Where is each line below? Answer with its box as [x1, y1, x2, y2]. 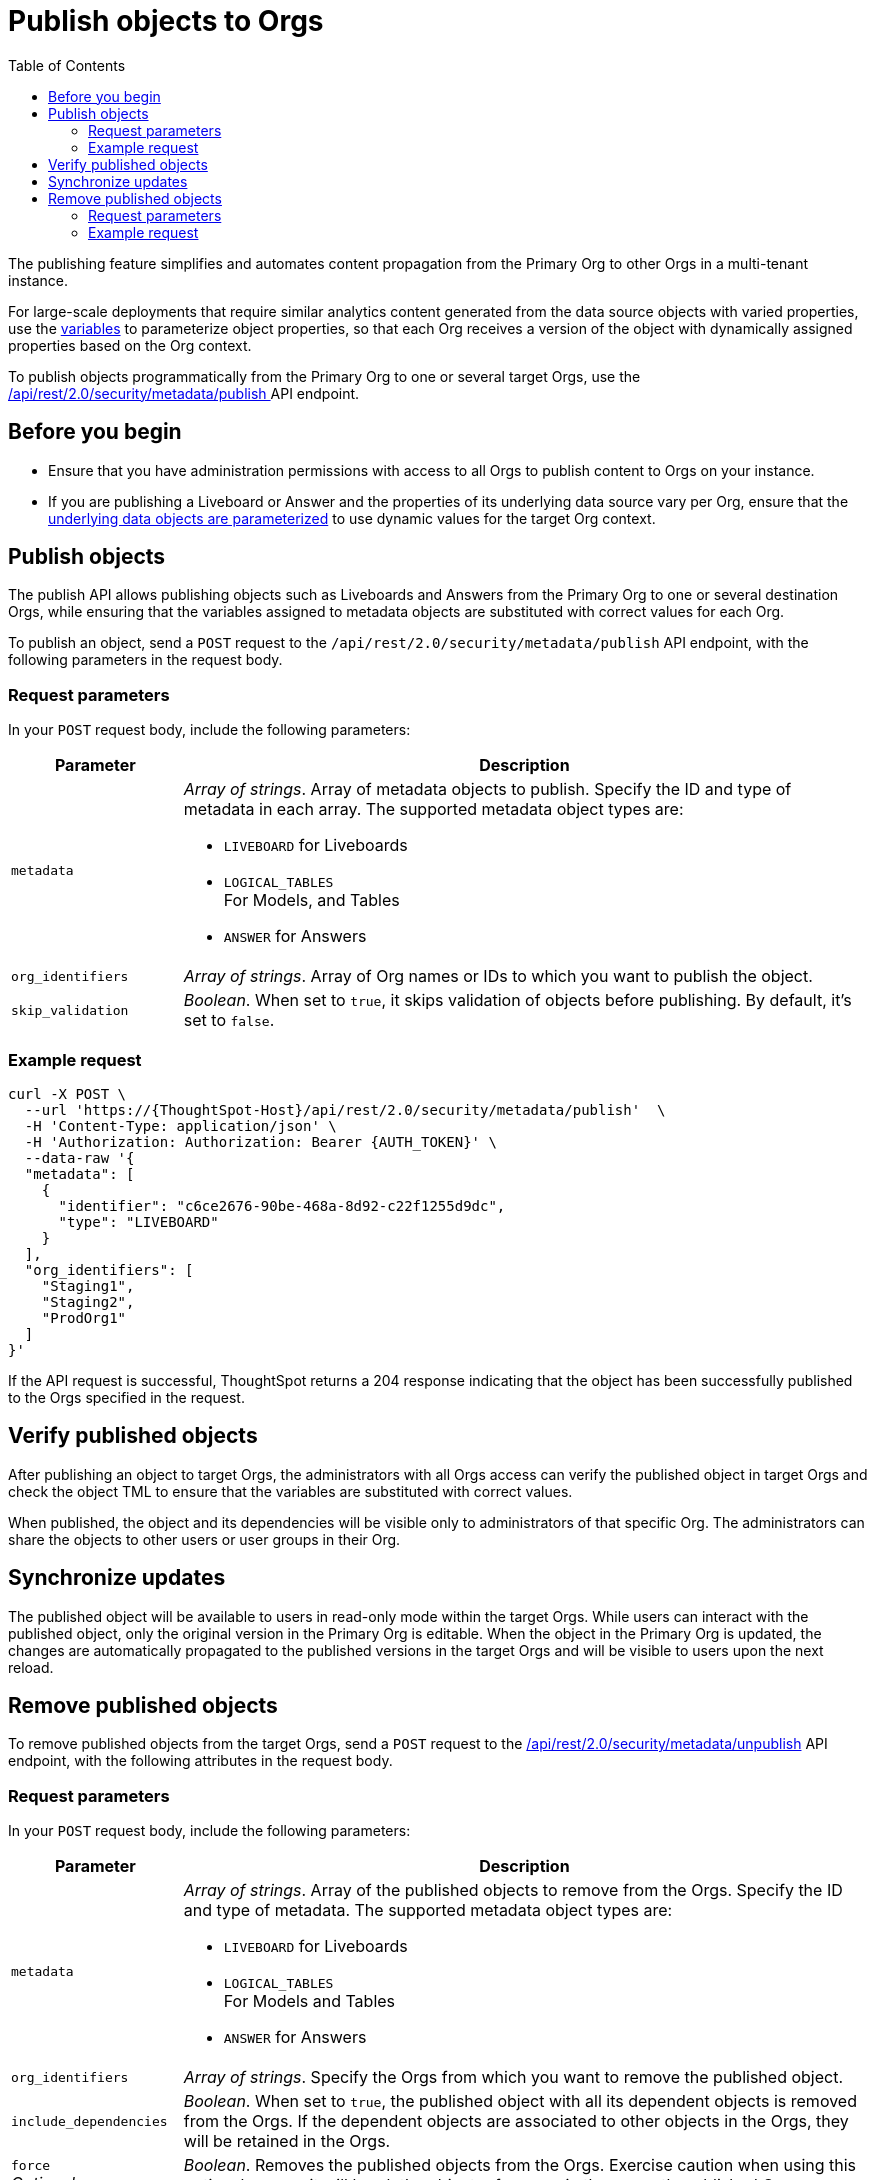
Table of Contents [8, 56, 126, 74]
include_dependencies [11, 2113, 168, 2129]
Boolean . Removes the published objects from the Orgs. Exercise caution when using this [183, 2155, 857, 2176]
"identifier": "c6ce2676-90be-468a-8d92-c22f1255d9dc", [58, 1197, 506, 1214]
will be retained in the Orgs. [183, 2131, 391, 2152]
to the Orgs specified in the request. [8, 1388, 245, 1406]
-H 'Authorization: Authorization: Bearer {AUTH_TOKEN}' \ [24, 1133, 497, 1150]
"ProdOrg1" [41, 1309, 127, 1326]
